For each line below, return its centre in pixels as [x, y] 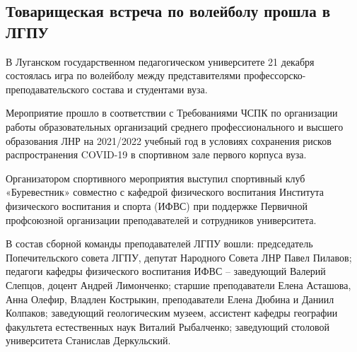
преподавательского [47, 89]
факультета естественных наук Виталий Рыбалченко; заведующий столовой [168, 326]
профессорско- [275, 75]
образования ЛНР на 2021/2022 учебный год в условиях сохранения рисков [169, 140]
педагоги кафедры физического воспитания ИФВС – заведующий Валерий [166, 271]
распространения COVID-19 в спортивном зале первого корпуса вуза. [156, 154]
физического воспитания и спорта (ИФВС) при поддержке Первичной [157, 205]
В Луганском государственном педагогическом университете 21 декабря [160, 61]
